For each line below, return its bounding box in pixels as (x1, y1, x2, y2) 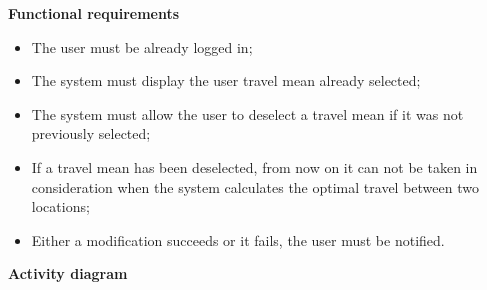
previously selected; (31, 123, 151, 144)
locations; (31, 196, 90, 217)
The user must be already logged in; (31, 36, 253, 57)
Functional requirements (8, 3, 180, 23)
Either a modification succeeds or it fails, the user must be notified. (31, 229, 445, 250)
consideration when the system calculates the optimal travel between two (31, 176, 479, 197)
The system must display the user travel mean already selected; (31, 70, 421, 91)
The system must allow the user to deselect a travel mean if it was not (31, 103, 464, 124)
